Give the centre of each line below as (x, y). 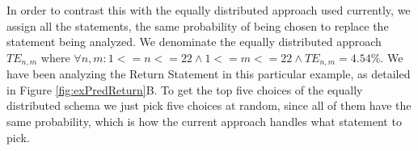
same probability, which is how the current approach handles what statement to (204, 122)
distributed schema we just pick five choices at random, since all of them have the (209, 105)
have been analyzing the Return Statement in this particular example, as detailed (209, 74)
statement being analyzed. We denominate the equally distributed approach (194, 42)
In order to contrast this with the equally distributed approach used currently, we (209, 10)
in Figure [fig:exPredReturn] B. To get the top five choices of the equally (185, 89)
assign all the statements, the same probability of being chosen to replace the (198, 25)
